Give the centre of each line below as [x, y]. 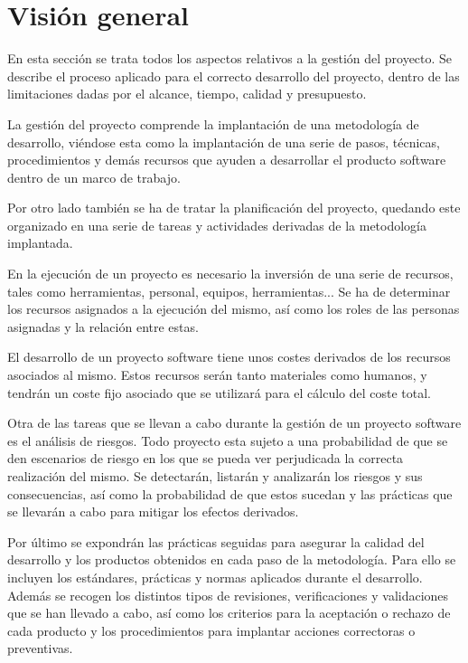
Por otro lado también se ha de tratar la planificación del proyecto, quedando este [234, 208]
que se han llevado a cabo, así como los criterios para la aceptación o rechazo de [229, 613]
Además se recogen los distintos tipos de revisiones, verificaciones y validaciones [228, 595]
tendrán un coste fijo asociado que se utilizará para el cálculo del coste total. [220, 392]
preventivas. [40, 648]
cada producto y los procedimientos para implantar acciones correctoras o [211, 630]
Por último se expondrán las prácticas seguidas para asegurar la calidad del [216, 541]
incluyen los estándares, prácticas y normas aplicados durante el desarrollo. [215, 577]
